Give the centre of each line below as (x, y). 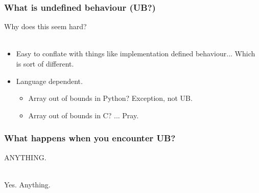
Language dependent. (49, 81)
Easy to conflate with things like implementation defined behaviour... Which (136, 53)
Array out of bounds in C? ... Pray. (84, 115)
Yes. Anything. (27, 184)
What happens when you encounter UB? (90, 138)
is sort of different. (45, 63)
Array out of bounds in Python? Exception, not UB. (110, 98)
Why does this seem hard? (45, 26)
